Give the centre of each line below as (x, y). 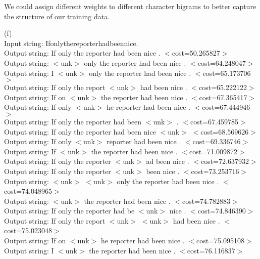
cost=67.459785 (214, 121)
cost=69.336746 (217, 141)
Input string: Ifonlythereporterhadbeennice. (71, 43)
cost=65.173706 (227, 73)
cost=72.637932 (225, 161)
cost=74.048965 (28, 191)
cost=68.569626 (225, 131)
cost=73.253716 (215, 171)
